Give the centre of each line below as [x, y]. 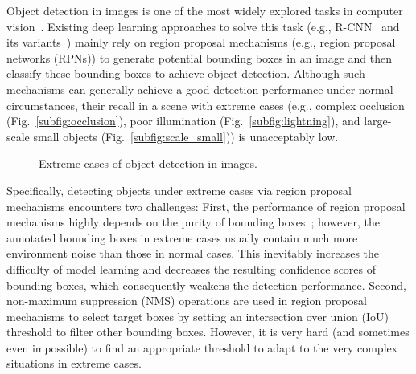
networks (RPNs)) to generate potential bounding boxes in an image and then [200, 57]
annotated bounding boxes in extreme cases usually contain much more [182, 237]
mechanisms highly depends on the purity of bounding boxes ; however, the [193, 222]
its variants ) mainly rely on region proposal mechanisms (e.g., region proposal [201, 42]
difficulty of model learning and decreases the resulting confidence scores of [192, 268]
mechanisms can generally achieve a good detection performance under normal [200, 89]
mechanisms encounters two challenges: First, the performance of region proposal [206, 206]
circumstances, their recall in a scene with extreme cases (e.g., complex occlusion [206, 105]
